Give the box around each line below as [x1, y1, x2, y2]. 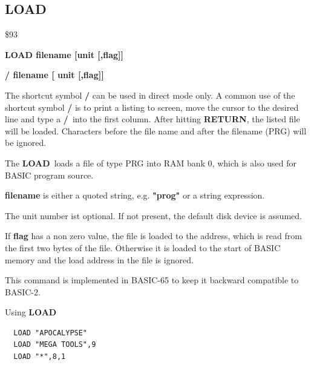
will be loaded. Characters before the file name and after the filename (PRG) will [5, 124, 307, 137]
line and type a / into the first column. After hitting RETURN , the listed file [5, 113, 300, 125]
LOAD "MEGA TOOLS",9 [13, 340, 96, 349]
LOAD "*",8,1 [13, 352, 66, 361]
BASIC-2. [5, 285, 41, 298]
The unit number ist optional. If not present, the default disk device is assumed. [5, 209, 302, 222]
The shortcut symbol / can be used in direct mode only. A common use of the [5, 88, 295, 101]
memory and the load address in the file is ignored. [5, 253, 194, 266]
